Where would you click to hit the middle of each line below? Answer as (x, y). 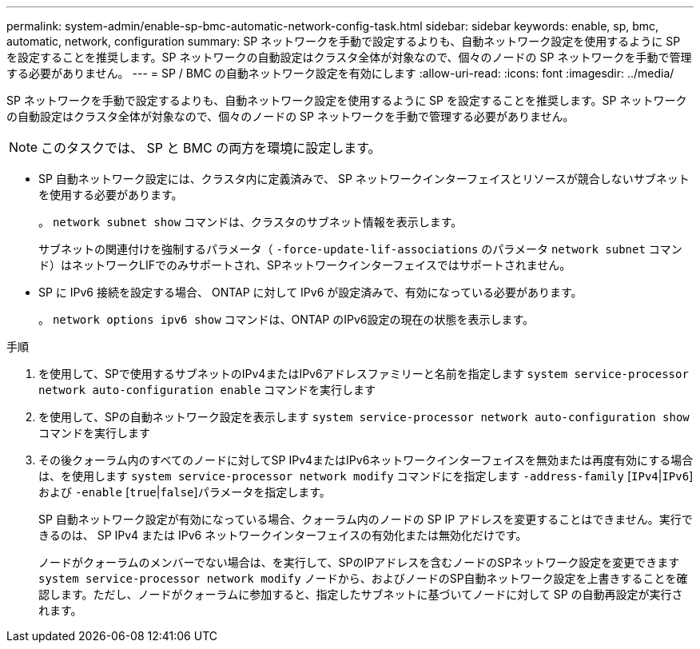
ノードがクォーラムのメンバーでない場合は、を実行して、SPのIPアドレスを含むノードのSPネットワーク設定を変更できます (359, 562)
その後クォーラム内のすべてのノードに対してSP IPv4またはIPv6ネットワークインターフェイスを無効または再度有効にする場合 (366, 460)
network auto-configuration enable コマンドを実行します (207, 390)
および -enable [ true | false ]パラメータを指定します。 (185, 492)
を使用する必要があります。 (111, 195)
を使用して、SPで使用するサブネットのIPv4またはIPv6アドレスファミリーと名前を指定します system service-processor (364, 374)
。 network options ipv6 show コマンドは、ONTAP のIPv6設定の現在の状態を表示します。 (286, 319)
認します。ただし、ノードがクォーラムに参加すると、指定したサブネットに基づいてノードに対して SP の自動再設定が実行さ (361, 594)
